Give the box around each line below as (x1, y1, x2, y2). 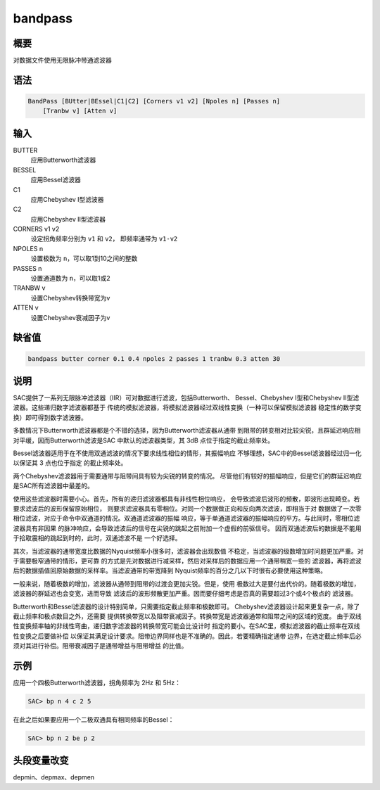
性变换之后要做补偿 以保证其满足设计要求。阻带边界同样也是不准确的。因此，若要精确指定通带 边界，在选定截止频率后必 (13, 632, 362, 640)
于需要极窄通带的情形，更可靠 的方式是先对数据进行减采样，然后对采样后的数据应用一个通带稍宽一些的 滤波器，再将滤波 (13, 556, 362, 565)
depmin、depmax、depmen (13, 773, 95, 782)
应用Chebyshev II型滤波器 (30, 215, 106, 223)
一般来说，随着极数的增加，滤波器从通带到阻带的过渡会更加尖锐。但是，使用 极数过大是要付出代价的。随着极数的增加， (13, 579, 360, 587)
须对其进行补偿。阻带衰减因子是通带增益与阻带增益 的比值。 (13, 642, 188, 650)
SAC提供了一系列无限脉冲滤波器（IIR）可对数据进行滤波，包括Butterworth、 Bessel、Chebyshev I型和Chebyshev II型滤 (13, 394, 360, 402)
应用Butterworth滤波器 (30, 155, 96, 165)
